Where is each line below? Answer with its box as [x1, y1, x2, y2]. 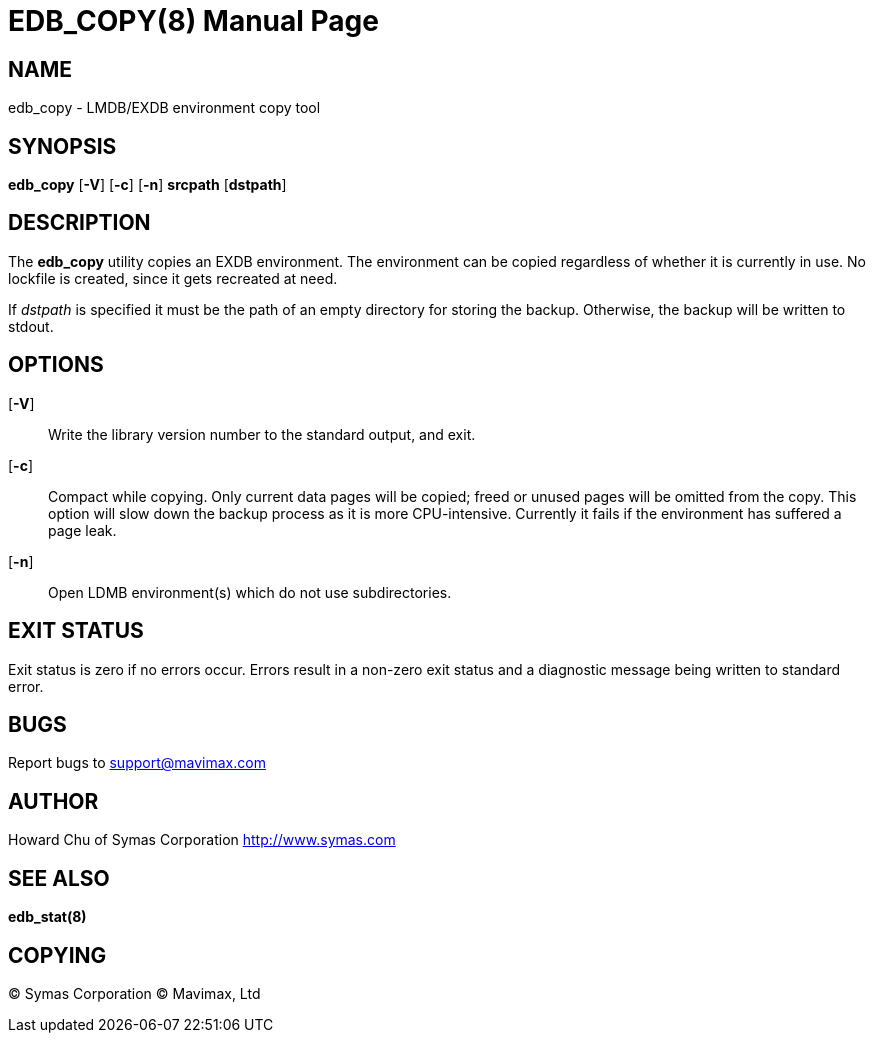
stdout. [8, 317, 54, 335]
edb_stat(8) [8, 908, 87, 926]
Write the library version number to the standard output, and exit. [48, 425, 476, 443]
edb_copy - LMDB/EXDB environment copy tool [8, 99, 321, 117]
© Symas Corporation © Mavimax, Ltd [8, 984, 261, 1002]
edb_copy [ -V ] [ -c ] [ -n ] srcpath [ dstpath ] [8, 176, 287, 194]
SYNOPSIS [8, 133, 117, 159]
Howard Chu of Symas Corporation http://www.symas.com [8, 831, 396, 849]
